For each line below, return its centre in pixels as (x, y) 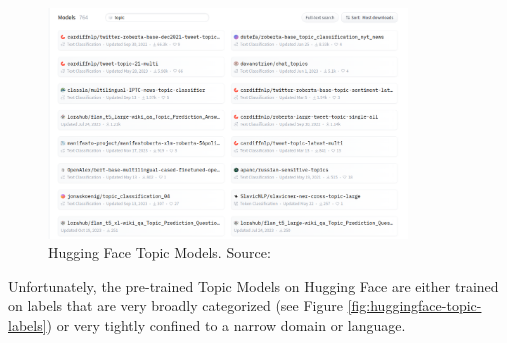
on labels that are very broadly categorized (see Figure (175, 305)
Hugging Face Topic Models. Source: (159, 252)
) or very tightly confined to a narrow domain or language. (226, 324)
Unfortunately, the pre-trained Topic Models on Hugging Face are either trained (253, 285)
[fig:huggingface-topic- (414, 305)
